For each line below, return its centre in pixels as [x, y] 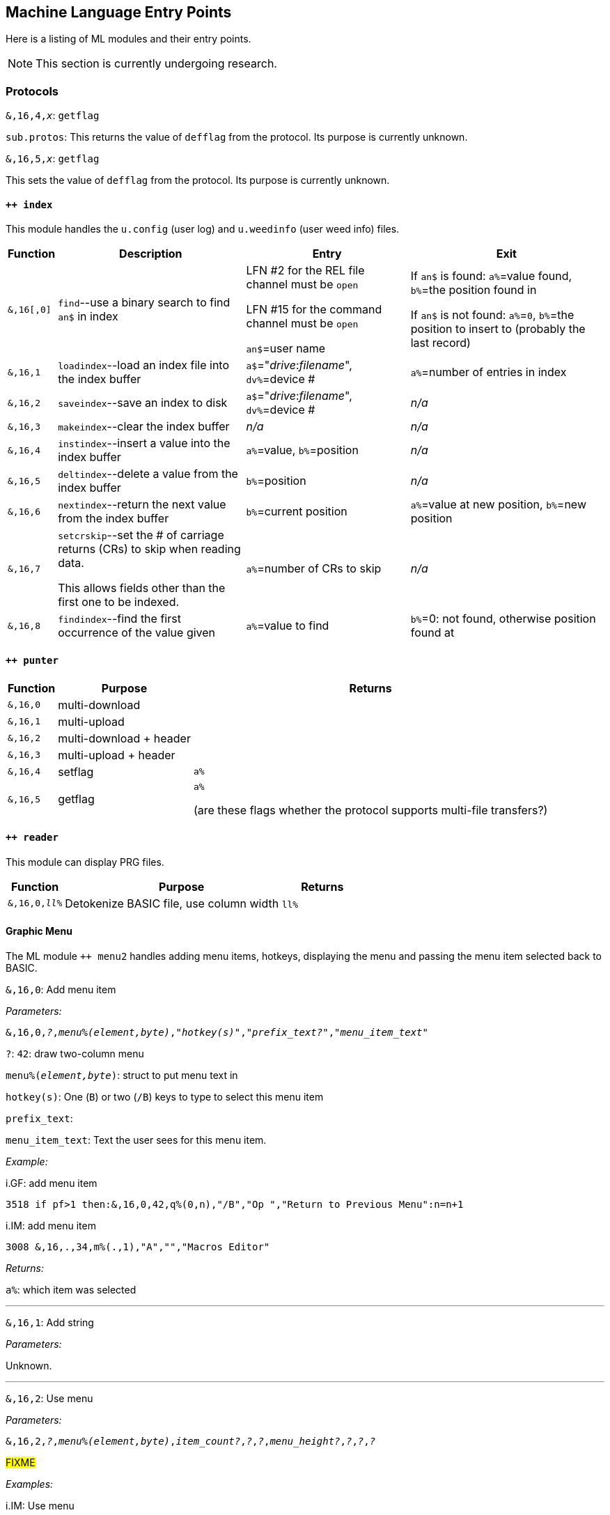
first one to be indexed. [119, 602]
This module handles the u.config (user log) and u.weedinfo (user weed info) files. [203, 229]
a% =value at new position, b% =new [498, 505]
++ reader [32, 838]
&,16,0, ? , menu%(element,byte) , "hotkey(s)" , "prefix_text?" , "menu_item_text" [217, 1033]
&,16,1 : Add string [50, 1323]
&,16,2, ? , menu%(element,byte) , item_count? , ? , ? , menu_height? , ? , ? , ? [191, 1442]
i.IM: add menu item [51, 1226]
